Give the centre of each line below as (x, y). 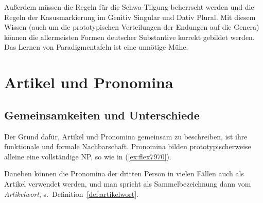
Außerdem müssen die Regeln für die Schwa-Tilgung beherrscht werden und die (129, 7)
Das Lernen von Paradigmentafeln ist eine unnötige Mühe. (96, 47)
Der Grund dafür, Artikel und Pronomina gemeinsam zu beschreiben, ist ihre (126, 136)
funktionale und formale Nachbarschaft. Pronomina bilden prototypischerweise (128, 146)
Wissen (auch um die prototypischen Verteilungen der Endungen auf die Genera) (132, 27)
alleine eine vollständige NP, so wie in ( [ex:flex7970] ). (88, 156)
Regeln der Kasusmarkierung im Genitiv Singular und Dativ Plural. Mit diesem (130, 17)
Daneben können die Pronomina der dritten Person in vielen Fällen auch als (124, 174)
